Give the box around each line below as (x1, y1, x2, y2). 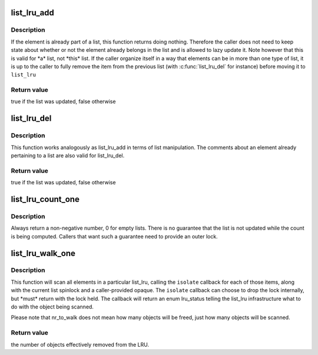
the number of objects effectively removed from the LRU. (11, 341, 150, 348)
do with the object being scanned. (11, 303, 94, 310)
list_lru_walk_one (11, 248, 76, 258)
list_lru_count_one (11, 194, 79, 204)
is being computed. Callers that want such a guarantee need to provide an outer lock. (11, 233, 218, 240)
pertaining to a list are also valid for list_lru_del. (11, 152, 125, 159)
